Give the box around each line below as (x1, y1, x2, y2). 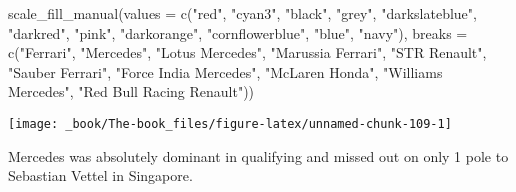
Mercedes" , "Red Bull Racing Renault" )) (8, 81, 255, 102)
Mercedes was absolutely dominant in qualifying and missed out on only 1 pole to (8, 145, 509, 166)
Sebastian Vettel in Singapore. (8, 165, 193, 186)
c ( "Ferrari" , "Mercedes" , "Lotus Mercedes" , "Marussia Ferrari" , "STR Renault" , (8, 42, 487, 63)
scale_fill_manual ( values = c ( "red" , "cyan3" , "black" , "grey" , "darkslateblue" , (8, 3, 477, 23)
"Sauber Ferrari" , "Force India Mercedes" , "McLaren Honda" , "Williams (8, 61, 443, 82)
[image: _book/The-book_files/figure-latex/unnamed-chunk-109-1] (8, 116, 452, 131)
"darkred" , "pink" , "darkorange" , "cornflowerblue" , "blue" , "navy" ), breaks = (8, 22, 468, 43)
